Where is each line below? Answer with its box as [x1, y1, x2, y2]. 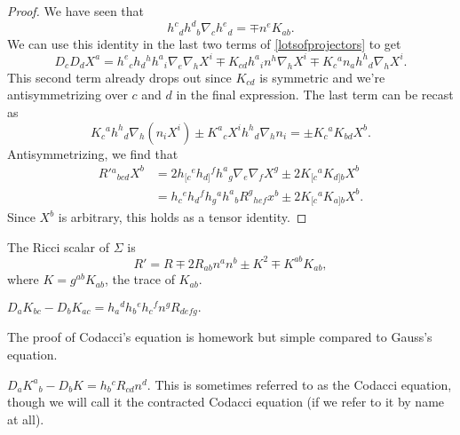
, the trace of [104, 270, 175, 289]
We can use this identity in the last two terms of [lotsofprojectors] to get [7, 34, 401, 52]
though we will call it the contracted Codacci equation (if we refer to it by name [7, 392, 445, 411]
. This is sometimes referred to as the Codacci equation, [147, 375, 452, 393]
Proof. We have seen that [7, 2, 145, 20]
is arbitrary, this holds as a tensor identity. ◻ [58, 208, 307, 226]
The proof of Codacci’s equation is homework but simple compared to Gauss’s [7, 328, 432, 346]
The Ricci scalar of [7, 237, 110, 256]
